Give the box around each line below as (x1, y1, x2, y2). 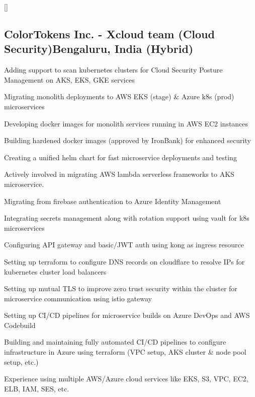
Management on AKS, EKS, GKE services (4, 74, 135, 85)
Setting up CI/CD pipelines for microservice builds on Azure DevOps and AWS (4, 310, 250, 320)
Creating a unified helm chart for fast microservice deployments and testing (4, 152, 237, 162)
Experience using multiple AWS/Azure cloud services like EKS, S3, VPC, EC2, (4, 373, 248, 384)
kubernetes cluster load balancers (4, 266, 107, 277)
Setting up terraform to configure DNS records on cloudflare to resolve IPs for (4, 256, 245, 267)
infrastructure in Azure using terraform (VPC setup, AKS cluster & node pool (4, 347, 246, 357)
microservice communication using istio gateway (4, 293, 152, 303)
